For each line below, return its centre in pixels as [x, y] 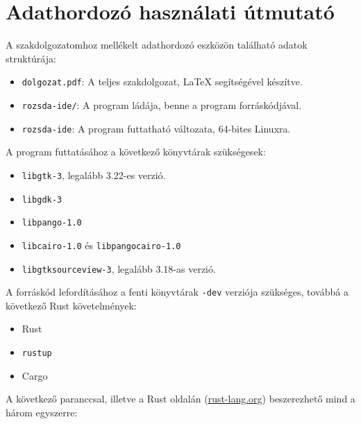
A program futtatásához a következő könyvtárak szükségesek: [136, 152]
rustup [37, 353]
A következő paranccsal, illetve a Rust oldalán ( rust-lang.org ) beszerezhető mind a [180, 399]
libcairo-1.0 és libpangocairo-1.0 [101, 245]
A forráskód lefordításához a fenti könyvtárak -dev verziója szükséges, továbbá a [177, 292]
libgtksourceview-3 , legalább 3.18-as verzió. [119, 268]
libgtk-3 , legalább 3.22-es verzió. [94, 175]
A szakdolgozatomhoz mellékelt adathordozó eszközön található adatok [157, 45]
